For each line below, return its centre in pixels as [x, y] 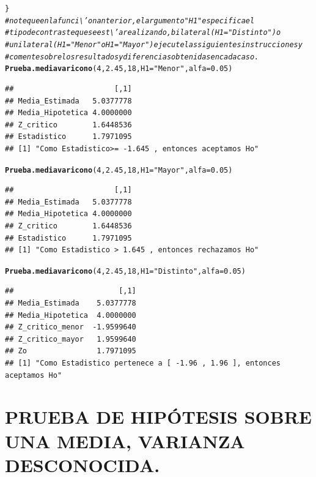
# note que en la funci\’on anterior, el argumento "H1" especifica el [130, 21]
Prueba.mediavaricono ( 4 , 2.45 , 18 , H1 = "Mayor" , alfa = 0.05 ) [119, 170]
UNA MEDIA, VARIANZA [125, 441]
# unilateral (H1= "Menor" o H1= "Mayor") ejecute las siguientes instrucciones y [154, 44]
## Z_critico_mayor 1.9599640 [71, 339]
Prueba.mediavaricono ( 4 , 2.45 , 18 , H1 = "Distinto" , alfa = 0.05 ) [125, 271]
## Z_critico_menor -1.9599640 [71, 327]
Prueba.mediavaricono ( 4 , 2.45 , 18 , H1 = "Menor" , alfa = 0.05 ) [119, 69]
